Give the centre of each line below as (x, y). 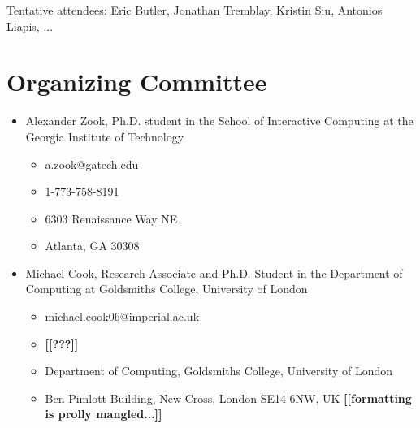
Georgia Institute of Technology (105, 136)
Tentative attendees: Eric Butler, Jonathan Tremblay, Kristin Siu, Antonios (195, 10)
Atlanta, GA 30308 (92, 246)
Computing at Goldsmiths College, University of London (167, 289)
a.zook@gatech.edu (92, 164)
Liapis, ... (30, 26)
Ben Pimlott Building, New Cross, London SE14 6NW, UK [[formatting (228, 398)
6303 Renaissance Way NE (111, 218)
